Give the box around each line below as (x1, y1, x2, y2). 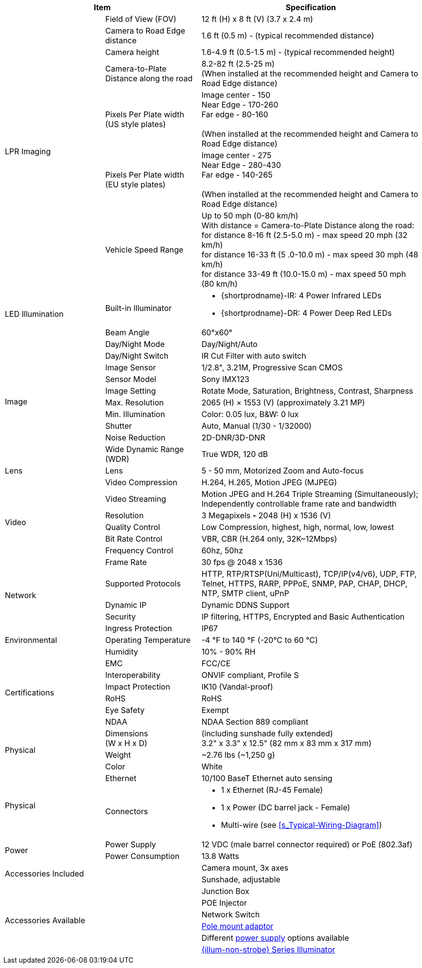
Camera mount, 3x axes (201, 863, 289, 873)
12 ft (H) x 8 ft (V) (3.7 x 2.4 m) (201, 14, 313, 24)
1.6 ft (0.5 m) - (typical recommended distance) (201, 31, 374, 40)
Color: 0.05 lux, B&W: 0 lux (201, 409, 299, 419)
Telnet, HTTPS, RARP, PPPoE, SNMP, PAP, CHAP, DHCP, (201, 579, 408, 588)
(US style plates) (105, 119, 166, 129)
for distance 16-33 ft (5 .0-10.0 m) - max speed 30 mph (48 (201, 250, 419, 259)
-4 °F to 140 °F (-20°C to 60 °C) (201, 635, 318, 645)
